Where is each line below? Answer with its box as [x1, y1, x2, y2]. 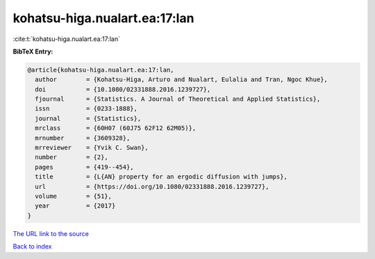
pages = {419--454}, [35, 163, 135, 171]
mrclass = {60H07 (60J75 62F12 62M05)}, [35, 124, 197, 132]
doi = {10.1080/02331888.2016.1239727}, [35, 85, 211, 93]
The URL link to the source [12, 229, 90, 237]
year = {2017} [35, 202, 116, 210]
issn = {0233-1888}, [35, 105, 138, 112]
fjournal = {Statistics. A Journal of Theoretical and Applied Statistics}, [35, 95, 321, 103]
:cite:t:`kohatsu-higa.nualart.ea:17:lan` [12, 35, 121, 43]
